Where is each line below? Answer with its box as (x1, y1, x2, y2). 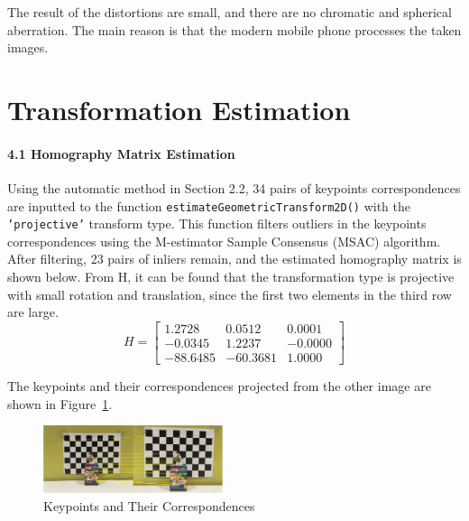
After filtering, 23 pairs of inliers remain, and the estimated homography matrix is (7, 249, 462, 268)
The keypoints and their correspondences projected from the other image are (7, 376, 431, 395)
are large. (7, 302, 59, 321)
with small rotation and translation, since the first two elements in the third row (7, 284, 452, 303)
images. (7, 38, 49, 57)
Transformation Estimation (7, 90, 351, 127)
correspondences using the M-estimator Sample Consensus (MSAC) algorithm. (7, 231, 441, 250)
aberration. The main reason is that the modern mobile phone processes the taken (7, 20, 462, 39)
